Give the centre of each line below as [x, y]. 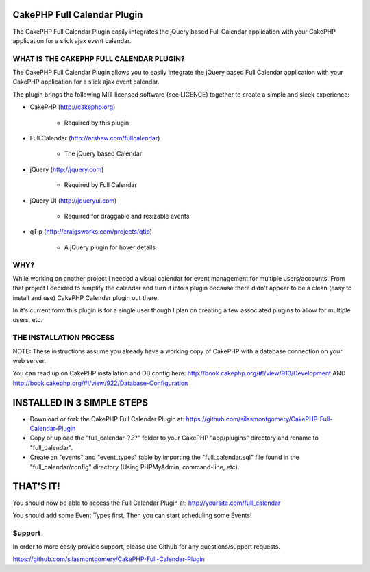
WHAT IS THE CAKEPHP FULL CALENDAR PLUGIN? [99, 58]
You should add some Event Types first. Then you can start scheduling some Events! [132, 515]
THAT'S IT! [37, 486]
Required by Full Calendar [100, 185]
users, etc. [28, 320]
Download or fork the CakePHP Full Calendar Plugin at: [107, 419]
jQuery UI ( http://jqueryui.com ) [73, 200]
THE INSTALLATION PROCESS [64, 338]
